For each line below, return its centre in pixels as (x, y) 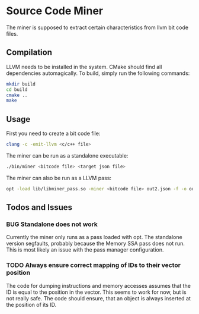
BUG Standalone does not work (52, 224)
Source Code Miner (55, 11)
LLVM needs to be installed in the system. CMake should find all (84, 67)
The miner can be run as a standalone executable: (67, 155)
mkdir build (21, 84)
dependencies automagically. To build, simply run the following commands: (98, 73)
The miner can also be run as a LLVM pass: (59, 178)
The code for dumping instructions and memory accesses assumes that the (99, 285)
